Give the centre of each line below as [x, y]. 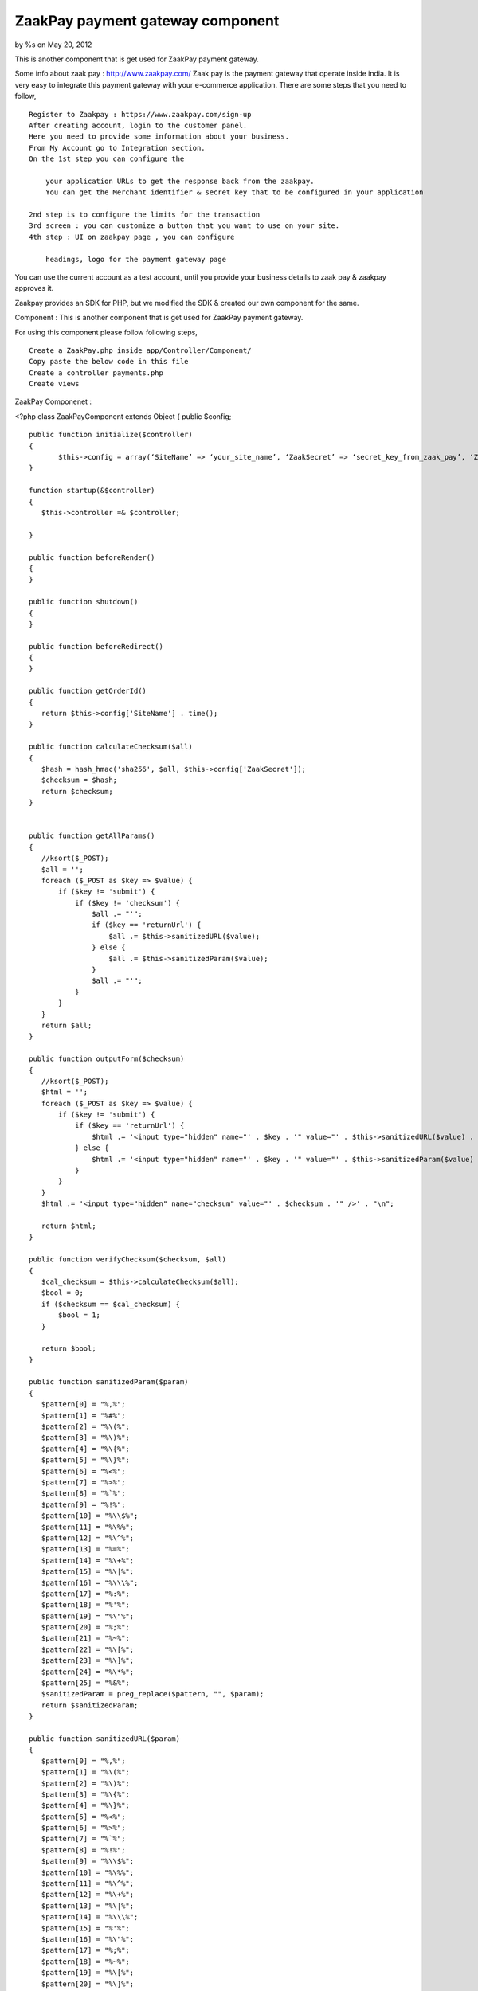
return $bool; [69, 1349]
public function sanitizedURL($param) [105, 1739]
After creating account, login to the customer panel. [138, 125]
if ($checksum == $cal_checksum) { [111, 1304]
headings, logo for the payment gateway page [136, 259]
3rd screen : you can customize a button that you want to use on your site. [184, 226]
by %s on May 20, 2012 [53, 45]
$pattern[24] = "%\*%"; [88, 1672]
